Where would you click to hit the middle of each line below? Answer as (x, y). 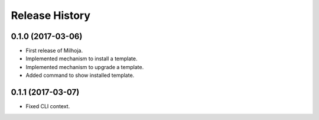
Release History (51, 15)
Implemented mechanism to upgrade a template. (85, 67)
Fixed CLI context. (48, 106)
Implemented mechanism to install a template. (82, 59)
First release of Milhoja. (54, 51)
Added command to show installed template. (80, 75)
